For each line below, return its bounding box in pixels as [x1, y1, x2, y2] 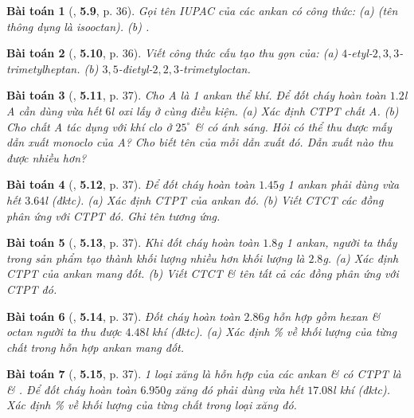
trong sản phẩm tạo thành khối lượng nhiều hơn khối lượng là [6, 249, 305, 266]
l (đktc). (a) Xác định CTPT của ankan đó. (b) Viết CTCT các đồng [45, 191, 384, 208]
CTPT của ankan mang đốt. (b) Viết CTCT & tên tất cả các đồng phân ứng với [6, 265, 399, 282]
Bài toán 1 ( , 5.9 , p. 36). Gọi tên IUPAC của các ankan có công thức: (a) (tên [6, 2, 398, 18]
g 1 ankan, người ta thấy [277, 234, 397, 251]
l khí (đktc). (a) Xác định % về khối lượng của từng [145, 323, 397, 340]
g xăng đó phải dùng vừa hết [166, 381, 304, 397]
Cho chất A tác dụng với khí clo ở [6, 118, 172, 135]
